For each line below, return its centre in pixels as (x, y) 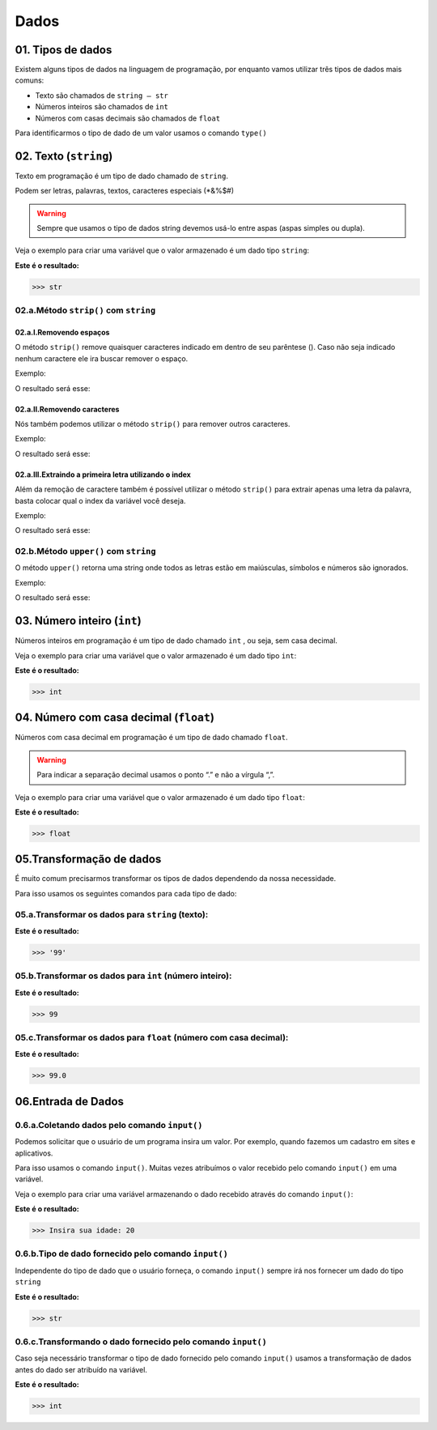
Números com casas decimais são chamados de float (128, 118)
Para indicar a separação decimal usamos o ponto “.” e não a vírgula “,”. (156, 775)
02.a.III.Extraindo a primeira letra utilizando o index (103, 475)
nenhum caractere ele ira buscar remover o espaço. (102, 358)
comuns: (30, 80)
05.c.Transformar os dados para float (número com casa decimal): (152, 1038)
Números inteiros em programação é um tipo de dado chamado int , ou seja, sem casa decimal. (176, 641)
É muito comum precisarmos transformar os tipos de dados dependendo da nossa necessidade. (176, 879)
